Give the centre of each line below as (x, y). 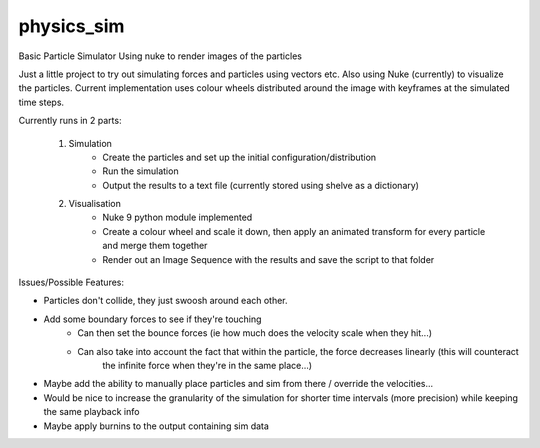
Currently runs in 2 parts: (70, 121)
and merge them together (155, 246)
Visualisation (95, 204)
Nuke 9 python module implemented (177, 217)
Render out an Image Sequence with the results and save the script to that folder (268, 259)
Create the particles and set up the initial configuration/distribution (239, 157)
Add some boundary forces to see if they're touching (152, 319)
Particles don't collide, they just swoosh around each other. (166, 301)
